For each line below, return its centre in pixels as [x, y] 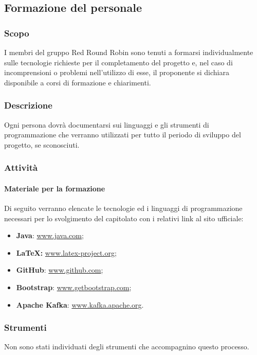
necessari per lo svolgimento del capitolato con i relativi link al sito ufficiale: [124, 218]
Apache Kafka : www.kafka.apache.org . [80, 304]
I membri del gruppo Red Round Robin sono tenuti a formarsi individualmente [129, 52]
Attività [21, 167]
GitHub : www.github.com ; [60, 270]
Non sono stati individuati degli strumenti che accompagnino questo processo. [127, 347]
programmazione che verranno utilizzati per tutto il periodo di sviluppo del [123, 135]
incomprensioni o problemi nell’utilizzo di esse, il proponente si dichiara [117, 72]
